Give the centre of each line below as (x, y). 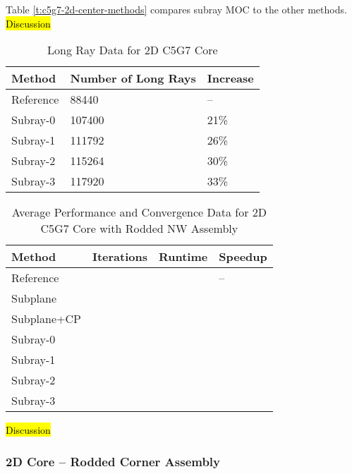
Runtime (183, 257)
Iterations (120, 257)
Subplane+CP (46, 319)
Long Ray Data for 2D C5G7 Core (133, 50)
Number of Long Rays (133, 78)
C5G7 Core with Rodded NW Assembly (139, 229)
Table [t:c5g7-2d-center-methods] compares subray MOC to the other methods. (176, 9)
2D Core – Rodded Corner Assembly (113, 461)
